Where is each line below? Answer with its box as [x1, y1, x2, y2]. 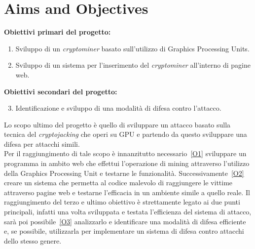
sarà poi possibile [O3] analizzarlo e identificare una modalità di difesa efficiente [4, 216, 246, 226]
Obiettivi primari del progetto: [4, 27, 111, 37]
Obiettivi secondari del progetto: [4, 86, 117, 96]
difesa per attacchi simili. [4, 138, 80, 149]
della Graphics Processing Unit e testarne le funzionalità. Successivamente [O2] [4, 167, 244, 178]
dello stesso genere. [4, 235, 62, 246]
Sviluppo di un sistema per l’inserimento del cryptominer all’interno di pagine [15, 60, 251, 70]
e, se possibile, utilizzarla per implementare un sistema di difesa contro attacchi [4, 226, 244, 236]
